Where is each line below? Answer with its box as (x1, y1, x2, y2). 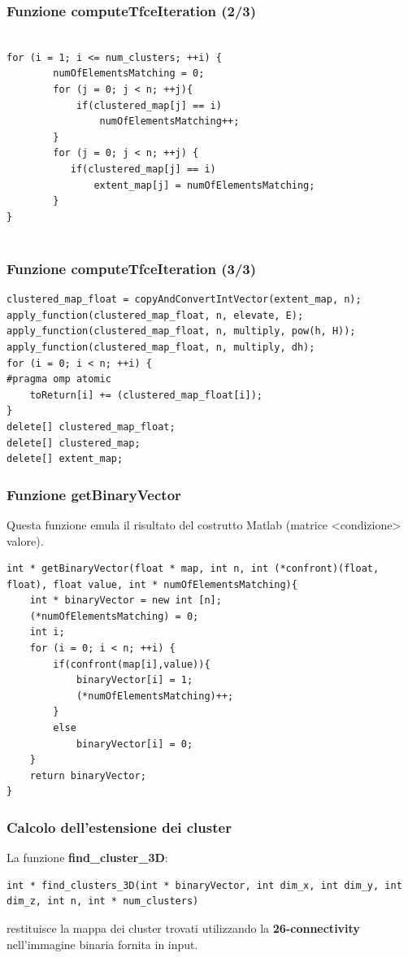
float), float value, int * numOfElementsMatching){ (7, 578, 297, 590)
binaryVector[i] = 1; (76, 674, 193, 686)
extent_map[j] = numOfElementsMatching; (93, 179, 315, 191)
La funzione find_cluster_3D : (7, 849, 168, 866)
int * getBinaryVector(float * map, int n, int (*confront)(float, (7, 563, 380, 575)
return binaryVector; (29, 769, 146, 782)
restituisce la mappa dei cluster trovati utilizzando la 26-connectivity (7, 920, 360, 936)
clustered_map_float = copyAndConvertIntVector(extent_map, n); (7, 294, 362, 306)
